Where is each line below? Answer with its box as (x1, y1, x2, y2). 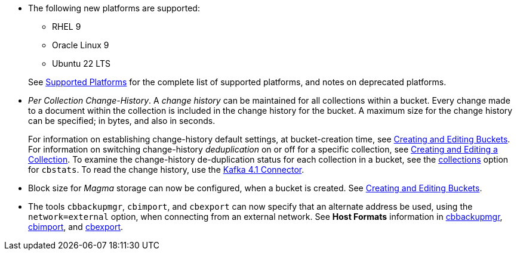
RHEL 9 (52, 21, 81, 32)
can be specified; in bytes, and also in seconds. (28, 116, 216, 126)
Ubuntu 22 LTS (52, 58, 110, 69)
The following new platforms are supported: (28, 3, 200, 13)
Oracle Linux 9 (52, 40, 109, 50)
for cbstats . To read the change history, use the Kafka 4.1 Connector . (28, 164, 304, 175)
